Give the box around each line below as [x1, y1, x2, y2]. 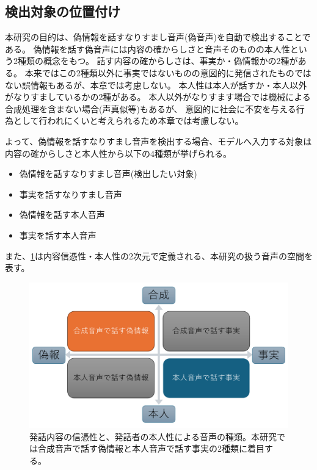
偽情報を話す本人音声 [19, 208, 105, 221]
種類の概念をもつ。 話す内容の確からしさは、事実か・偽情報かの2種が [17, 54, 298, 67]
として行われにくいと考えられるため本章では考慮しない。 [13, 114, 244, 127]
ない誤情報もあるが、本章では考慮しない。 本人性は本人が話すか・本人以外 [5, 78, 307, 91]
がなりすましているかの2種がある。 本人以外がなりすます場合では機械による [5, 90, 311, 103]
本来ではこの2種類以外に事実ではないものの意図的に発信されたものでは [24, 66, 312, 79]
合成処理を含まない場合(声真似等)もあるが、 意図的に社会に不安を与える [5, 102, 296, 115]
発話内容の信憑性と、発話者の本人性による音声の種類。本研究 [29, 430, 277, 443]
